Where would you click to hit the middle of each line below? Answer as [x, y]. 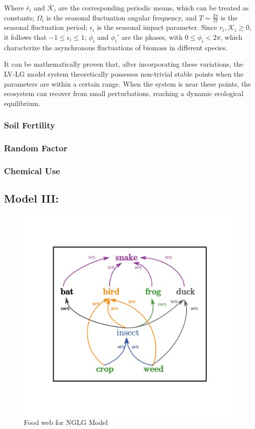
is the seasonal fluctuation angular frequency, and [122, 17]
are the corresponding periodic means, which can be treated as [154, 7]
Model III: [32, 198]
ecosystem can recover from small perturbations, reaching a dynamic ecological [124, 93]
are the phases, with [152, 37]
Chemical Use [32, 170]
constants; [19, 17]
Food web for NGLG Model [66, 422]
